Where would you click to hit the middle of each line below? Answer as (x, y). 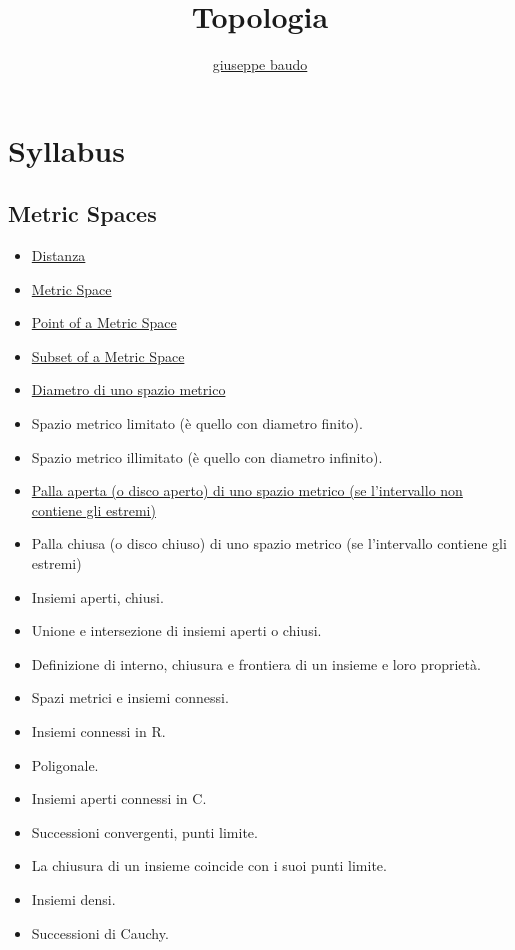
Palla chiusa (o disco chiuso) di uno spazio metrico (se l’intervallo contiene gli (269, 543)
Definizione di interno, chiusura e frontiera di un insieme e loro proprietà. (256, 663)
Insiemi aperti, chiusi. (97, 596)
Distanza (58, 255)
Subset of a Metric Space (108, 355)
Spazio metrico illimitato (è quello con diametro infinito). (207, 456)
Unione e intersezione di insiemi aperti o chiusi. (176, 630)
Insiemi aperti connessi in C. (119, 798)
